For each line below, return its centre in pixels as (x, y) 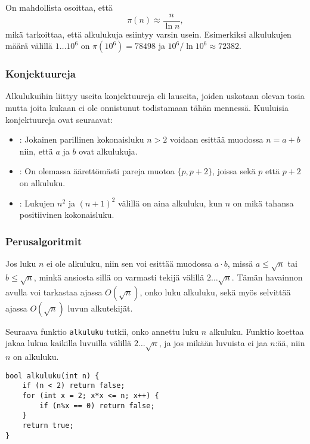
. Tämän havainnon (267, 277)
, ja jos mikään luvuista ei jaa (213, 343)
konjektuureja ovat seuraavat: (59, 119)
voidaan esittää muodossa (217, 139)
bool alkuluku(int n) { (52, 376)
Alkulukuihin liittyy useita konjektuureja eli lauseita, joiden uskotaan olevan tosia (155, 96)
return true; (48, 425)
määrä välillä (29, 46)
